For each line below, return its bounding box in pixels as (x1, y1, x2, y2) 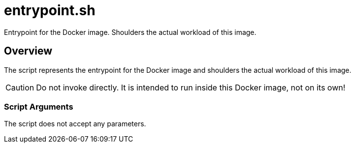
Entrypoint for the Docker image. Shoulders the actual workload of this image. (4, 28, 257, 36)
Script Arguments (4, 101, 73, 112)
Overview (4, 45, 53, 58)
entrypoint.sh (4, 2, 96, 19)
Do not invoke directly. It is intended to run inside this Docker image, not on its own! (36, 82, 346, 92)
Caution (5, 82, 34, 92)
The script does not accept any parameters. (4, 119, 146, 128)
